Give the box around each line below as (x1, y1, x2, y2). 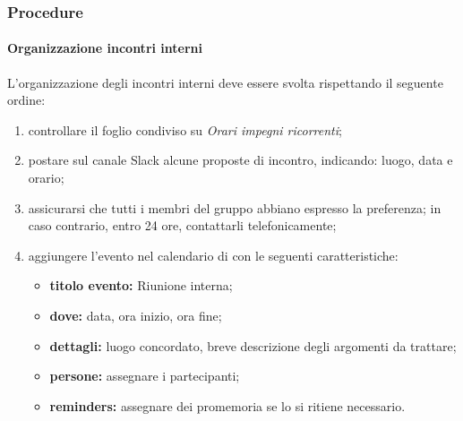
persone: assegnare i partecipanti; (49, 366, 240, 385)
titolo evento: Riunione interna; (49, 276, 233, 295)
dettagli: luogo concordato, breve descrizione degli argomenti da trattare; (49, 336, 457, 355)
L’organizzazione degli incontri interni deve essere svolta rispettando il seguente (7, 73, 443, 91)
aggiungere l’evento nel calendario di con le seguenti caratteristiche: (28, 245, 399, 264)
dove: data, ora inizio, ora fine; (49, 305, 222, 324)
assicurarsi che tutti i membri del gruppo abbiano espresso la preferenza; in (28, 198, 442, 217)
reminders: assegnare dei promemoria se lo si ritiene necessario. (49, 396, 406, 415)
